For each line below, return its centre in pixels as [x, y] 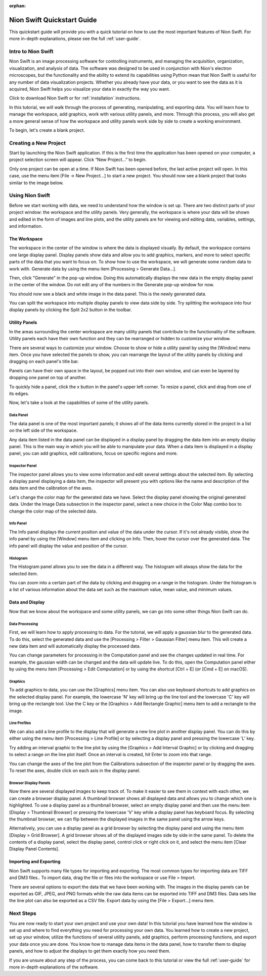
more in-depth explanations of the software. [54, 967]
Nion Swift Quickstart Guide [53, 20]
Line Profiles [20, 723]
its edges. [19, 393]
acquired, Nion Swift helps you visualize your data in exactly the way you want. [90, 89]
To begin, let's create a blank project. [47, 130]
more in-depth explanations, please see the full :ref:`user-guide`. [75, 39]
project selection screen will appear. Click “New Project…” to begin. [78, 160]
